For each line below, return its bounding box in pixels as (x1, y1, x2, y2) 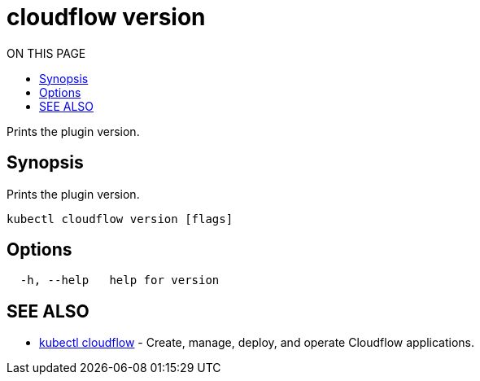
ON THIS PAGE (7, 46, 86, 60)
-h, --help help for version (20, 274, 220, 287)
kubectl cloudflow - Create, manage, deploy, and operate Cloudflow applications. (39, 335, 475, 350)
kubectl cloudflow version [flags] (7, 212, 233, 226)
